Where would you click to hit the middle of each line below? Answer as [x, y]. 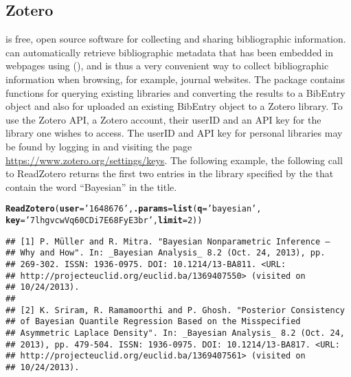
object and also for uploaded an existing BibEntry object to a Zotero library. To [174, 106]
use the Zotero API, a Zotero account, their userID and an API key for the [163, 119]
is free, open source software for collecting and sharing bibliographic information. [176, 39]
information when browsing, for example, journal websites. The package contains [175, 79]
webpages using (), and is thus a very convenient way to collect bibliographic [167, 66]
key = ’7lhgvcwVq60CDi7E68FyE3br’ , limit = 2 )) [104, 220]
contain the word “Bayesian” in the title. [91, 186]
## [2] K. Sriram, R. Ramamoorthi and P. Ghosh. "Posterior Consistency [175, 310]
